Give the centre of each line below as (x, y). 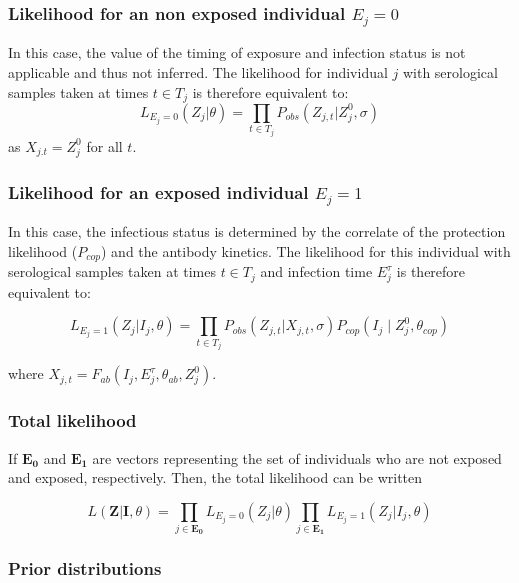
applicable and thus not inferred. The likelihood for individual (198, 71)
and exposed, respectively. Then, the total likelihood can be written (215, 477)
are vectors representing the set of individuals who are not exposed (297, 457)
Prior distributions (85, 568)
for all (104, 145)
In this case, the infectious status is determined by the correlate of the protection (257, 231)
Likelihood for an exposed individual (158, 191)
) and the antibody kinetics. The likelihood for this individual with (305, 250)
